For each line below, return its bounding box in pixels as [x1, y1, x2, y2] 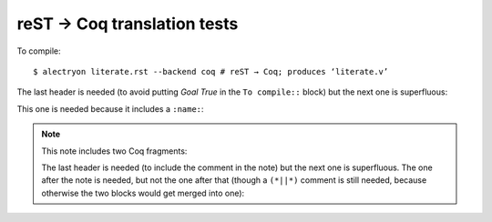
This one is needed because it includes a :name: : [16, 103, 204, 114]
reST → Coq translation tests [16, 14, 239, 34]
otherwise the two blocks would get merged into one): [41, 187, 245, 198]
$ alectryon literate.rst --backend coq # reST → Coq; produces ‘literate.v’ [33, 66, 389, 76]
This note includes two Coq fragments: [41, 146, 188, 156]
